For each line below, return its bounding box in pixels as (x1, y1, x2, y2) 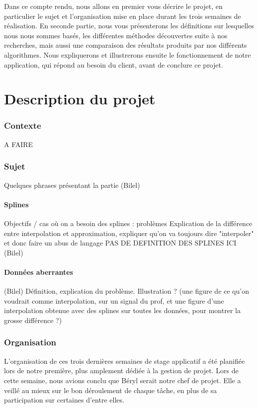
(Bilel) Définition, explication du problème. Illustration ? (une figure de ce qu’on (4, 286, 249, 296)
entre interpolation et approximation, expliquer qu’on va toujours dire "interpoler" (4, 228, 254, 238)
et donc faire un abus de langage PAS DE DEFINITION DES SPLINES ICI (4, 238, 237, 248)
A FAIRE (4, 139, 33, 149)
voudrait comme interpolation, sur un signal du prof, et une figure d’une (4, 295, 224, 306)
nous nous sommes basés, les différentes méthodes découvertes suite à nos (4, 30, 228, 40)
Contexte (4, 119, 41, 132)
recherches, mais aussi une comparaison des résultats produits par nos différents (4, 40, 247, 50)
